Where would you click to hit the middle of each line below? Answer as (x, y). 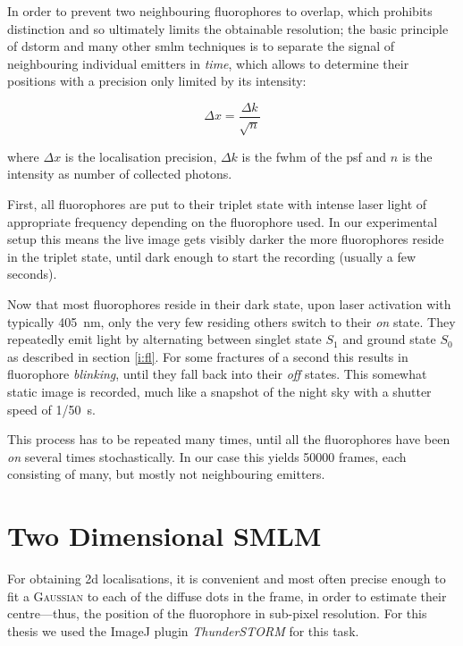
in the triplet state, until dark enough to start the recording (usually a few (212, 256)
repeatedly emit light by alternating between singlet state (164, 339)
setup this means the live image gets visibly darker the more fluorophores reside (226, 239)
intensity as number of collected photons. (120, 174)
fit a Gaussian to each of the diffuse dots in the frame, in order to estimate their (227, 596)
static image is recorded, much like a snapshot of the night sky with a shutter (219, 391)
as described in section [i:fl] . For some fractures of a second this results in (208, 356)
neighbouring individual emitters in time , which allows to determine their (208, 63)
